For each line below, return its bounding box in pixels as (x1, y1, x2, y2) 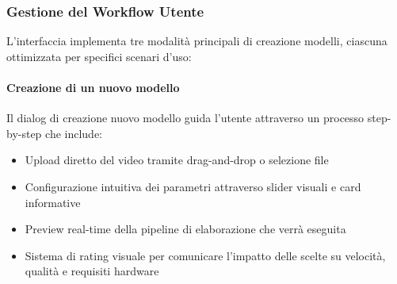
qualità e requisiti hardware (25, 263, 159, 279)
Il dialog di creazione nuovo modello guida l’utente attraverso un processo (6, 109, 365, 126)
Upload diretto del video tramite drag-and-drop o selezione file (25, 152, 329, 168)
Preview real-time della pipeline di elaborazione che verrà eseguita (25, 221, 346, 237)
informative (25, 194, 81, 210)
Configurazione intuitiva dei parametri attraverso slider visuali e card (25, 178, 361, 194)
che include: (45, 125, 103, 141)
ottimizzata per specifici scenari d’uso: (6, 48, 192, 64)
